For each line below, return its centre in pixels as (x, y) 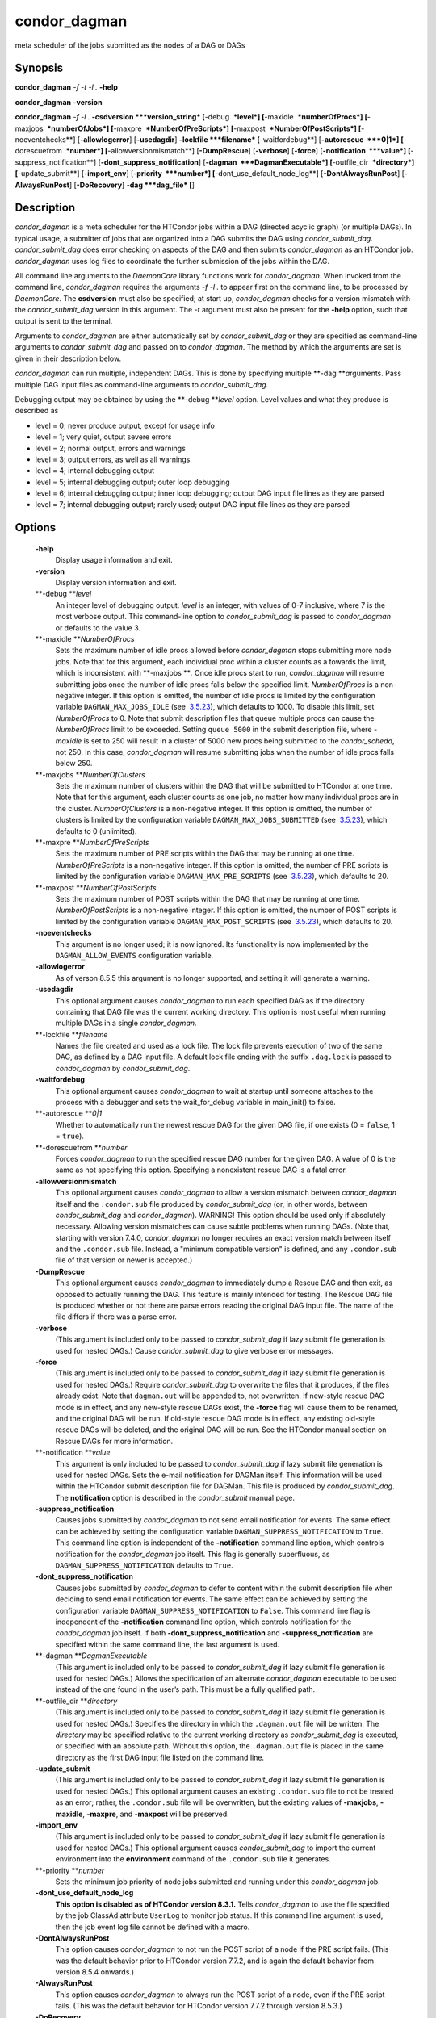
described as (37, 411)
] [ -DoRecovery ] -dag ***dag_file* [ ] (132, 185)
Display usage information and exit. (114, 560)
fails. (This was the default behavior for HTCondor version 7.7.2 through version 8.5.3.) (199, 2006)
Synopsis (39, 68)
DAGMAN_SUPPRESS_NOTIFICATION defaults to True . (144, 1565)
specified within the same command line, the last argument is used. (168, 1644)
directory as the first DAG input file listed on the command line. (160, 1757)
